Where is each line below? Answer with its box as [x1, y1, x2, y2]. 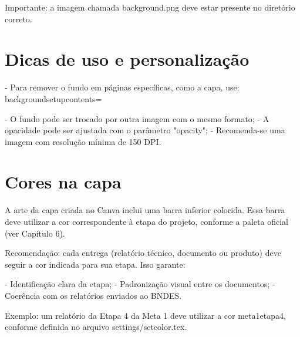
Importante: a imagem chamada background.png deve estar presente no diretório [5, 1, 295, 13]
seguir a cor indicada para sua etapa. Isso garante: [5, 258, 186, 270]
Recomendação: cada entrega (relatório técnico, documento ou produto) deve [5, 247, 281, 259]
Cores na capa [5, 170, 122, 194]
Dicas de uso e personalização [5, 47, 250, 71]
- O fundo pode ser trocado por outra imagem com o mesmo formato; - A [5, 112, 269, 124]
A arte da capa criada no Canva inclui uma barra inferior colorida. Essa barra [5, 204, 285, 216]
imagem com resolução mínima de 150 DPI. [5, 135, 161, 147]
